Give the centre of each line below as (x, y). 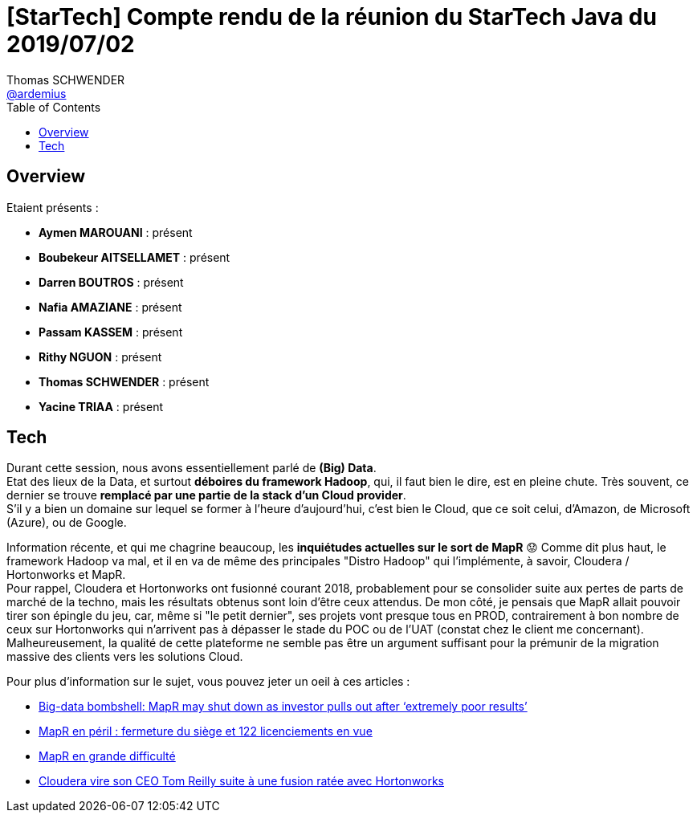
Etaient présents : (53, 207)
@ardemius (37, 93)
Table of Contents (54, 107)
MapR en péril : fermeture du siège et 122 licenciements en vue (206, 731)
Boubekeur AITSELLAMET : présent (135, 257)
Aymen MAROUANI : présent (116, 232)
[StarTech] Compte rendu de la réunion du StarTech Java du (332, 17)
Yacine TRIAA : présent (101, 406)
